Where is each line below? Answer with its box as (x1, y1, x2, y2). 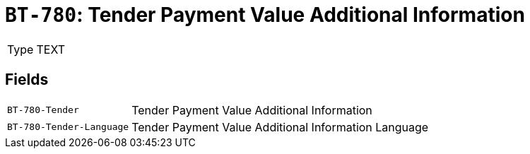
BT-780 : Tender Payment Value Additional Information (5, 3, 525, 27)
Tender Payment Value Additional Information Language (131, 119, 429, 134)
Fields (5, 71, 49, 89)
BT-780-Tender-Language (7, 122, 129, 133)
